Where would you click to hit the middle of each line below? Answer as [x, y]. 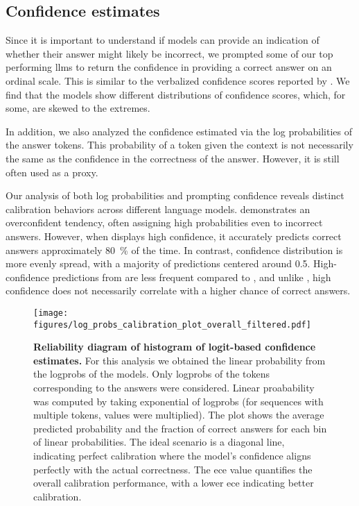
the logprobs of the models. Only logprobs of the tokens [152, 374]
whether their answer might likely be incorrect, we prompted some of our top [169, 53]
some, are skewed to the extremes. [78, 108]
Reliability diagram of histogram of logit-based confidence [175, 347]
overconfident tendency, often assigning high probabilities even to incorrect [164, 222]
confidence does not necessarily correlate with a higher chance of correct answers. [178, 290]
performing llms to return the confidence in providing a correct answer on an [169, 67]
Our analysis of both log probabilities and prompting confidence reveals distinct [175, 195]
